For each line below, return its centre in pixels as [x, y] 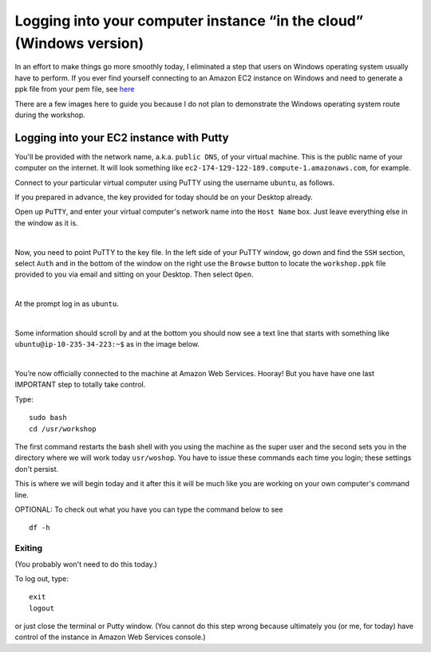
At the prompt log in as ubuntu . [67, 304]
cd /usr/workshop [63, 429]
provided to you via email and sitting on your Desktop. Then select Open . [134, 274]
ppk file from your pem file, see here [75, 89]
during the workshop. [50, 115]
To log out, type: [42, 579]
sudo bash [48, 418]
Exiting [29, 548]
